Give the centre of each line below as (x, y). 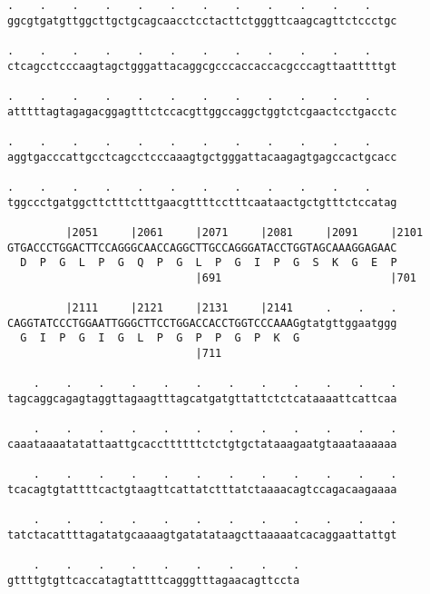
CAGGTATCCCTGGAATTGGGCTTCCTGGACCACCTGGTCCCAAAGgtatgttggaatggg (202, 323)
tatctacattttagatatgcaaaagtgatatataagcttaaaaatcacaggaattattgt (202, 535)
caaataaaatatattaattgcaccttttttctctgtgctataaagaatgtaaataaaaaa (202, 445)
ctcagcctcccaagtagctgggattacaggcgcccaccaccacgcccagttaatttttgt (202, 66)
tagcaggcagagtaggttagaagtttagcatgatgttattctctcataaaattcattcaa (202, 399)
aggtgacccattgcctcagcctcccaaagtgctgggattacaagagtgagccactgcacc (202, 157)
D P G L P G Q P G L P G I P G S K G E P (209, 263)
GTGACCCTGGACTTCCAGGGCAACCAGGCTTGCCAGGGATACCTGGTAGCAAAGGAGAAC (202, 247)
